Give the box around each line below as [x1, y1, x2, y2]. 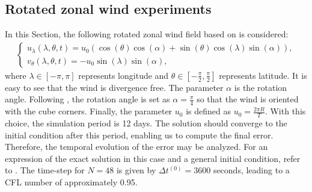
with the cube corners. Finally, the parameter [5, 105, 173, 117]
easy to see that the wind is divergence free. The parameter [5, 81, 224, 93]
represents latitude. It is [219, 69, 307, 81]
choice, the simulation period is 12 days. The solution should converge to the [5, 117, 287, 129]
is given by [116, 164, 156, 176]
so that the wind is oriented [197, 93, 299, 105]
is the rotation [234, 81, 287, 93]
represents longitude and [78, 69, 169, 81]
